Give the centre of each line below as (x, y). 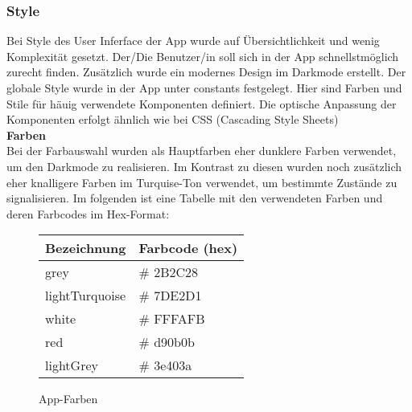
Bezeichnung (86, 248)
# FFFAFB (172, 319)
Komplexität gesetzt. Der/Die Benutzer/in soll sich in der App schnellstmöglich (203, 56)
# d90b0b (167, 342)
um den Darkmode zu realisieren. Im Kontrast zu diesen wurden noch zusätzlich (204, 166)
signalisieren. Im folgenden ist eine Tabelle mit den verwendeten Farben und (195, 198)
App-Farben (68, 399)
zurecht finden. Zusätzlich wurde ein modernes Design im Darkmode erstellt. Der (206, 72)
